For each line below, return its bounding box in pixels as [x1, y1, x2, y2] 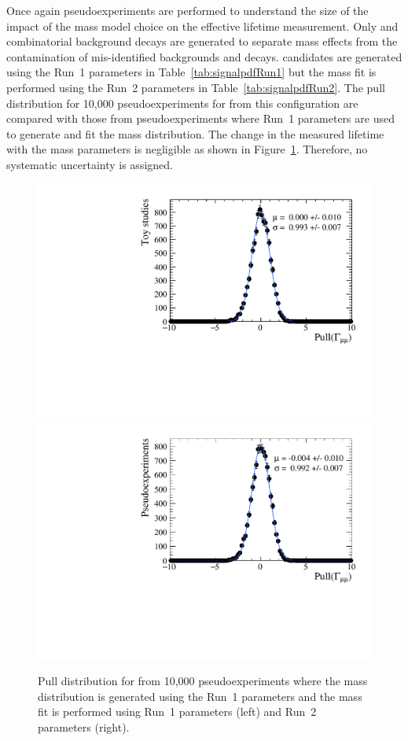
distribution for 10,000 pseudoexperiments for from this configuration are [6, 94, 358, 111]
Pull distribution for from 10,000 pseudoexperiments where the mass [38, 673, 368, 689]
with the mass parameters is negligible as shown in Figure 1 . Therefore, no [6, 141, 368, 157]
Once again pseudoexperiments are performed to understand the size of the [6, 2, 369, 18]
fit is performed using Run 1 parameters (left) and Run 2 [38, 703, 317, 720]
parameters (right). [38, 718, 130, 735]
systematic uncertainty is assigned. [6, 156, 173, 172]
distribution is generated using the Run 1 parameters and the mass [38, 688, 362, 704]
